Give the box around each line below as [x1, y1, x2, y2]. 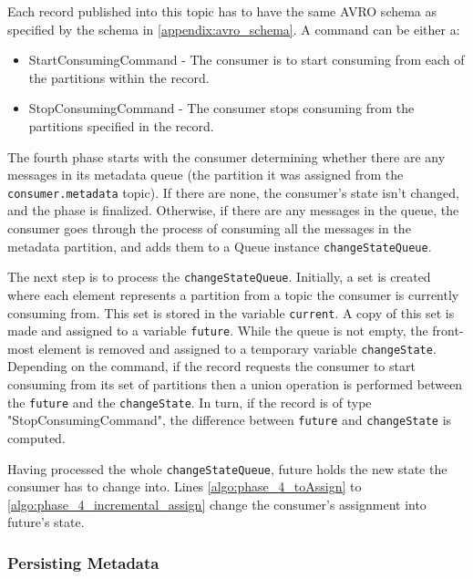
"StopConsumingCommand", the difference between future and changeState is [7, 410, 452, 429]
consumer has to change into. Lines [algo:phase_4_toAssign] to [7, 477, 362, 496]
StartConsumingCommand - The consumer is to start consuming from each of [28, 50, 465, 69]
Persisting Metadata [7, 551, 159, 574]
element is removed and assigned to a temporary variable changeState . [38, 338, 437, 357]
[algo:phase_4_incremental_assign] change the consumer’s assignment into [7, 494, 427, 513]
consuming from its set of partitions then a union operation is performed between [7, 375, 463, 394]
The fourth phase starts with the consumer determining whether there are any [7, 147, 446, 166]
